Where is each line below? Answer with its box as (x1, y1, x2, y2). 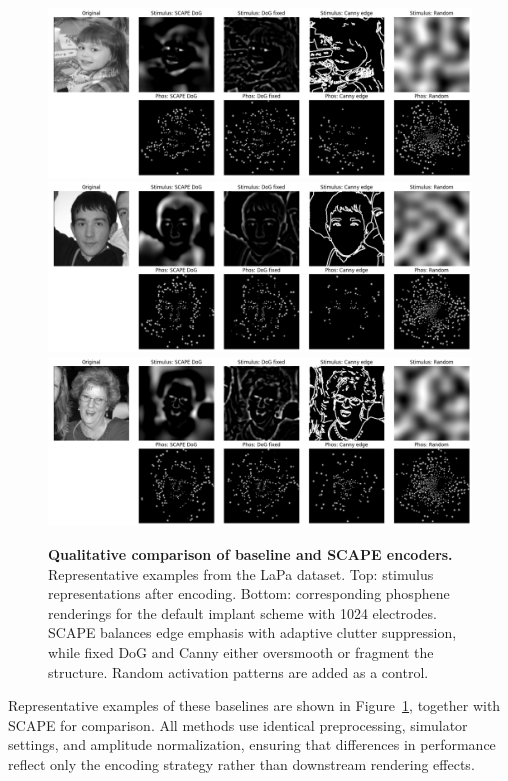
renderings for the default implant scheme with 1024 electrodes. (48, 602, 437, 623)
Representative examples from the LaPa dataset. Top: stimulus (48, 563, 434, 584)
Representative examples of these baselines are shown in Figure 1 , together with (8, 695, 501, 716)
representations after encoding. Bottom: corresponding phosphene (48, 583, 450, 604)
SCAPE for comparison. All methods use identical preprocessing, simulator (8, 714, 468, 735)
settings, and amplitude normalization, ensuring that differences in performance (8, 734, 496, 755)
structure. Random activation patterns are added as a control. (48, 661, 429, 682)
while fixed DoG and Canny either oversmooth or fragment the (48, 642, 434, 663)
